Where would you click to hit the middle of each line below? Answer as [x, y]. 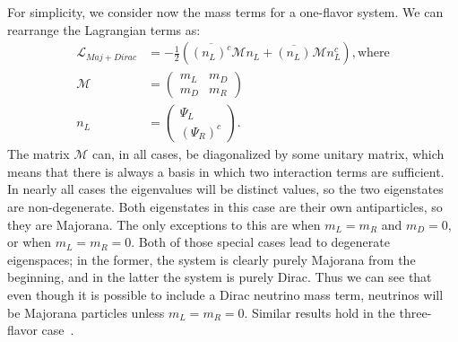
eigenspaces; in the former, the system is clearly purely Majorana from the [212, 259]
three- [415, 312]
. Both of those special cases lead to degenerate [260, 242]
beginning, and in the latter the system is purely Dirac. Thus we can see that [220, 277]
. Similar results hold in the [320, 312]
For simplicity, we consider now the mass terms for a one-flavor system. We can [225, 12]
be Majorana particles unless [86, 312]
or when [30, 242]
